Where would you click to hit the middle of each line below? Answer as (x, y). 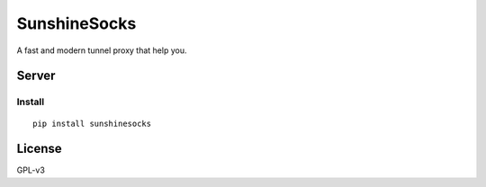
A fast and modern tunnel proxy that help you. (102, 50)
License (39, 149)
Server (36, 76)
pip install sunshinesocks (92, 123)
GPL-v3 (31, 170)
